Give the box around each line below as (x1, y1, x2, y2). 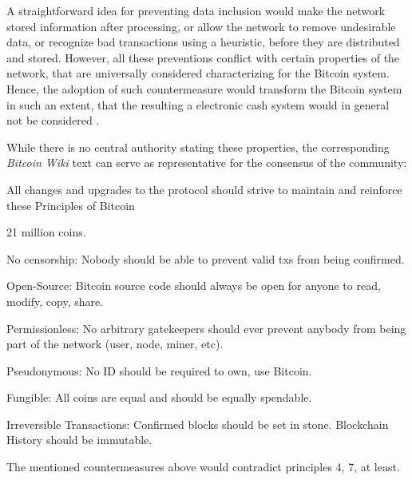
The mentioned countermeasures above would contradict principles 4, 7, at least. (6, 458, 400, 475)
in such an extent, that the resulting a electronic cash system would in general (6, 96, 390, 113)
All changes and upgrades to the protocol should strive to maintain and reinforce (6, 180, 402, 197)
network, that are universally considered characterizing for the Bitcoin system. (6, 65, 390, 81)
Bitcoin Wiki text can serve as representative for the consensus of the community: (6, 154, 407, 171)
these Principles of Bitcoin (6, 196, 135, 213)
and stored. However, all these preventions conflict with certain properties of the (6, 49, 400, 65)
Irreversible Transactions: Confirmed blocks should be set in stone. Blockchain (6, 415, 389, 432)
